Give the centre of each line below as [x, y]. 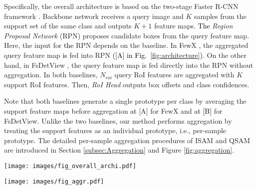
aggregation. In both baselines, [51, 75]
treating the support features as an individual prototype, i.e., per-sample [115, 130]
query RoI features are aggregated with [174, 75]
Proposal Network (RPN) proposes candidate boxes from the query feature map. [127, 35]
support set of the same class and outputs [68, 26]
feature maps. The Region [193, 26]
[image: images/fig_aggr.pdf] [54, 181]
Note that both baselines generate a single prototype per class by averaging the [125, 101]
